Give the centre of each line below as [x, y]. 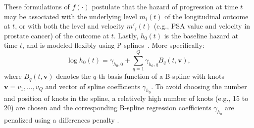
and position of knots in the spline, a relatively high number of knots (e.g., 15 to [126, 98]
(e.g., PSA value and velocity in [202, 26]
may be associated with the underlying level [71, 16]
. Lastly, [126, 35]
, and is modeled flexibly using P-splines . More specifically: [113, 45]
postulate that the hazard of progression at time [165, 6]
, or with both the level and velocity [70, 26]
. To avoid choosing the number [199, 86]
